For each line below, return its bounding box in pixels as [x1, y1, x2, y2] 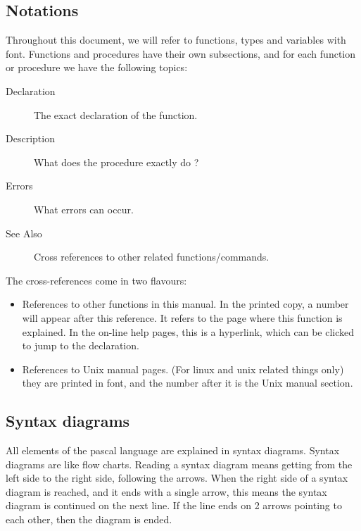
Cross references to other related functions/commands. [34, 249, 270, 264]
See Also [6, 225, 42, 240]
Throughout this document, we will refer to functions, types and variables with [6, 32, 346, 47]
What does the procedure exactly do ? [34, 154, 199, 169]
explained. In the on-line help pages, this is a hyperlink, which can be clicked [22, 324, 355, 339]
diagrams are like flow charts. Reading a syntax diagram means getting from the [6, 456, 353, 471]
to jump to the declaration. [22, 338, 139, 353]
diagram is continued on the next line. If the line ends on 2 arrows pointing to [6, 498, 342, 513]
